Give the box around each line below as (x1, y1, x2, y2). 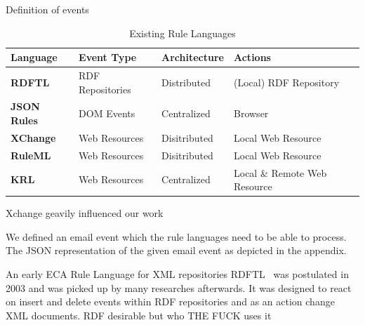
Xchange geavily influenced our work (6, 206, 164, 220)
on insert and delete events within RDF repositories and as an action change (6, 294, 335, 309)
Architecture (161, 50, 224, 65)
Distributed (161, 74, 211, 89)
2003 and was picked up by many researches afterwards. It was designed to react (6, 280, 352, 295)
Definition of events (6, 2, 89, 16)
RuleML (11, 147, 51, 162)
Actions (234, 50, 271, 65)
